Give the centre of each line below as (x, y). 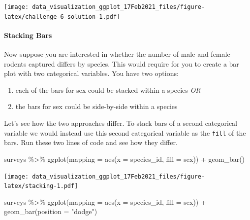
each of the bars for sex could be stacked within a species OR (108, 90)
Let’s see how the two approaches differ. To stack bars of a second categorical (121, 123)
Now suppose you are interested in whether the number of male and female (117, 54)
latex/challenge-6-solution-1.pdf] (62, 17)
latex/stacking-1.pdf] (41, 186)
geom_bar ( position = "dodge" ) (51, 211)
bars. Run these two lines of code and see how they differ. (91, 142)
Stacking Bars (28, 35)
